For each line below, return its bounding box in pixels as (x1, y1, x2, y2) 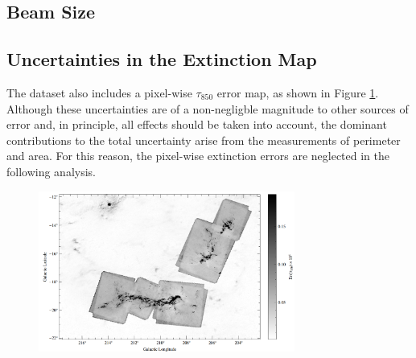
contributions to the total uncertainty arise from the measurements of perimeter (6, 131, 401, 148)
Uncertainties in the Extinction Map (6, 47, 317, 72)
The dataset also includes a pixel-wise (6, 84, 192, 101)
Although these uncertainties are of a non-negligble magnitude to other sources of (6, 100, 409, 117)
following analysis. (6, 163, 97, 179)
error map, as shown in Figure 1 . (216, 84, 379, 101)
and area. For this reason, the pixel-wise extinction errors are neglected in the (6, 147, 389, 164)
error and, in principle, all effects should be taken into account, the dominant (6, 116, 387, 133)
